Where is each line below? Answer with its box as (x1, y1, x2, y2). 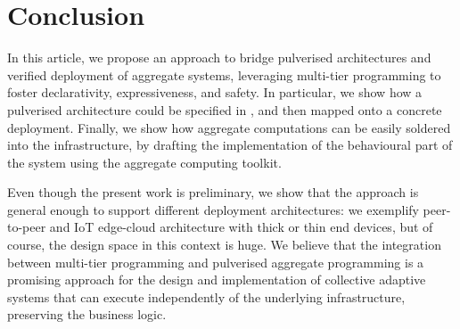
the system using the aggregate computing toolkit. (7, 152, 282, 171)
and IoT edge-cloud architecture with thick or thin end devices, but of (49, 218, 433, 236)
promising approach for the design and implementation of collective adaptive (7, 270, 426, 289)
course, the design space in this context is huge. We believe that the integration (7, 235, 441, 254)
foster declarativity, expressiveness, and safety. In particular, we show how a (7, 83, 423, 102)
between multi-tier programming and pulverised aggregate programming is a (7, 252, 424, 271)
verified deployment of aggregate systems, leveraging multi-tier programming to (7, 65, 441, 84)
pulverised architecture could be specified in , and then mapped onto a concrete (7, 100, 442, 119)
